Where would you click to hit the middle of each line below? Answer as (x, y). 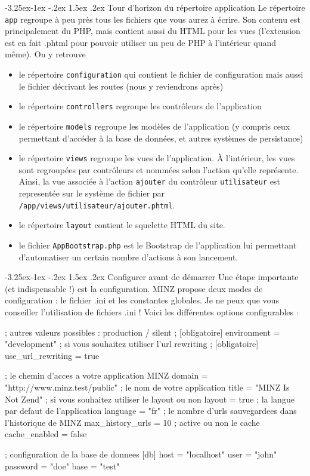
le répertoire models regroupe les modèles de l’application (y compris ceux (154, 126)
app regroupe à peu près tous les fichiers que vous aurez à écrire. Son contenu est (153, 19)
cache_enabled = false (46, 434)
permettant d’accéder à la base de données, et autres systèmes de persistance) (161, 138)
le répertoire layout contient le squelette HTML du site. (122, 225)
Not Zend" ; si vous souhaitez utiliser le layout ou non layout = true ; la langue (150, 399)
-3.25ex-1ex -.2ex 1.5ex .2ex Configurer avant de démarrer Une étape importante (152, 277)
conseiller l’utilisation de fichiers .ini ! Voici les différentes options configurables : (152, 312)
